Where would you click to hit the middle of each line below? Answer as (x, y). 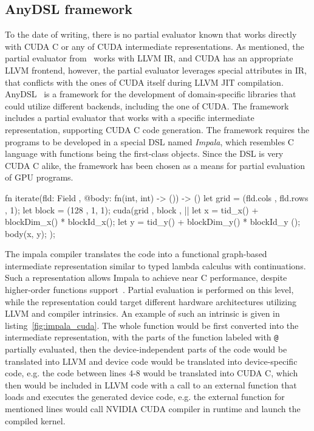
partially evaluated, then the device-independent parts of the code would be (146, 349)
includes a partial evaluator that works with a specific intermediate (130, 118)
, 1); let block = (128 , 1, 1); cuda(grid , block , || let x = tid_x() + (132, 209)
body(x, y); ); (30, 233)
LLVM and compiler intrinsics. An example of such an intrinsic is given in (142, 313)
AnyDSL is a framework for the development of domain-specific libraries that (151, 94)
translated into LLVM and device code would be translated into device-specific (151, 361)
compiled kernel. (35, 420)
